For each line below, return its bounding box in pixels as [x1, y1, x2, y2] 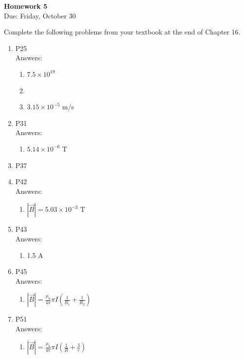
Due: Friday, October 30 [4, 10, 76, 20]
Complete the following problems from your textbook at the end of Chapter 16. [4, 27, 241, 37]
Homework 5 [4, 1, 48, 11]
